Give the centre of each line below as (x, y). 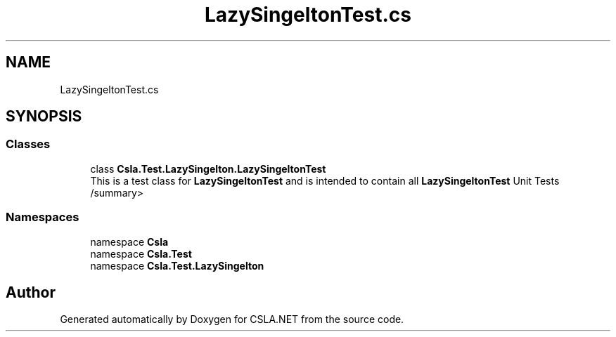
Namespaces (43, 217)
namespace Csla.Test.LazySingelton (177, 265)
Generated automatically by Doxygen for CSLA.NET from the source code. (232, 319)
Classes (28, 144)
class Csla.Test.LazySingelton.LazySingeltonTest (208, 168)
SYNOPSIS (44, 117)
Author (31, 292)
